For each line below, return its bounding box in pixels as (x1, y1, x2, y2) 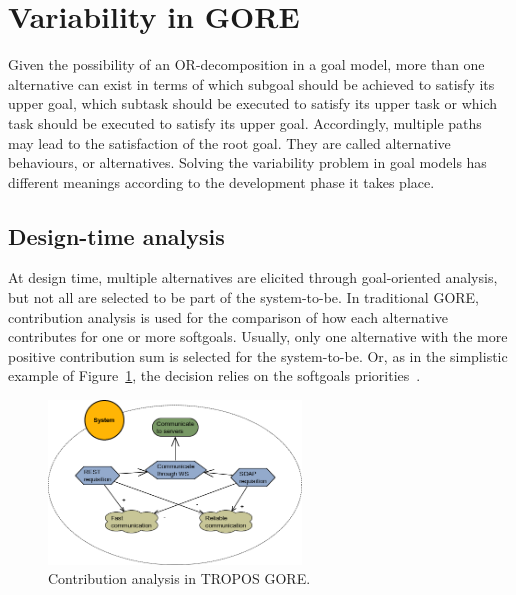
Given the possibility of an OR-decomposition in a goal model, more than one (8, 54, 485, 75)
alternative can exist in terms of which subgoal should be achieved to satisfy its (8, 73, 495, 94)
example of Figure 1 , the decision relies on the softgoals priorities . (8, 365, 421, 386)
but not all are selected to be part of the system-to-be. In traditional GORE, (8, 287, 480, 308)
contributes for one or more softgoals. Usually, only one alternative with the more (8, 326, 508, 347)
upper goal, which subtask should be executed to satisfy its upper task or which (8, 93, 498, 114)
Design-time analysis (8, 220, 225, 251)
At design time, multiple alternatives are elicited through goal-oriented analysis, (8, 267, 498, 288)
